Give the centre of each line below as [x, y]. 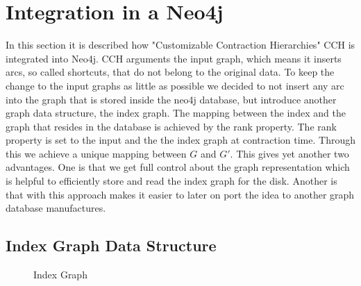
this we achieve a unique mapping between [96, 153]
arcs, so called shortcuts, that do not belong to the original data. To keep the [170, 72]
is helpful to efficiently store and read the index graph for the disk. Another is [171, 181]
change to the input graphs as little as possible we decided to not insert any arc [175, 85]
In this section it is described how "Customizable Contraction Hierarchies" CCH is [180, 45]
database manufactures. [56, 208]
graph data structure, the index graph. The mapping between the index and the [176, 113]
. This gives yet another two [289, 153]
